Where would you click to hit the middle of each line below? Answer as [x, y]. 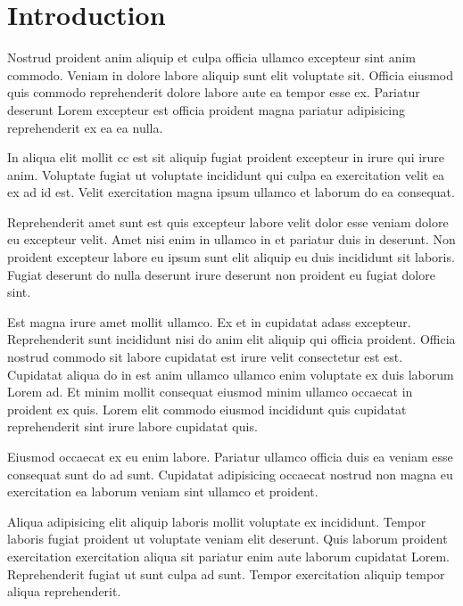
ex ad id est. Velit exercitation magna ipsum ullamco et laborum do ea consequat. [231, 192]
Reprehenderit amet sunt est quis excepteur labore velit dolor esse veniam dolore [228, 221]
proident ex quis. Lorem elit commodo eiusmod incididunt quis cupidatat [207, 409]
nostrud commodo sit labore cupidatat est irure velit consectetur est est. [205, 357]
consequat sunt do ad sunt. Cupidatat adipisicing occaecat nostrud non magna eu [230, 474]
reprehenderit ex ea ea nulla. [85, 127]
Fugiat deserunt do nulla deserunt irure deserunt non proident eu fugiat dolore [221, 274]
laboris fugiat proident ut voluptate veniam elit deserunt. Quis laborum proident [227, 539]
